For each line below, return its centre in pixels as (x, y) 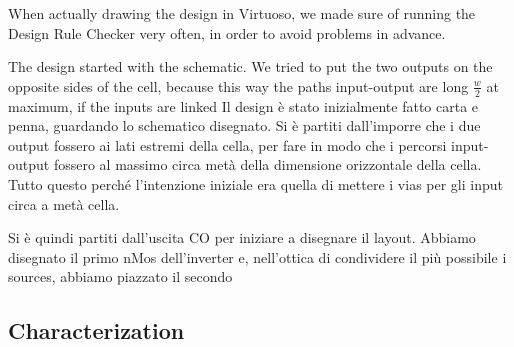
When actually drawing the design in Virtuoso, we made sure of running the (242, 13)
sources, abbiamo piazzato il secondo (120, 276)
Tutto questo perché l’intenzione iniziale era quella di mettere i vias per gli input (255, 183)
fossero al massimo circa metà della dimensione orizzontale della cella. (267, 164)
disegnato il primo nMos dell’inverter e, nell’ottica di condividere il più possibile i (257, 256)
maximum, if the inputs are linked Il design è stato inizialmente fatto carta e (243, 105)
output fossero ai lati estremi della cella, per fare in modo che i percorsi (227, 144)
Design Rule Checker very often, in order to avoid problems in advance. (227, 32)
